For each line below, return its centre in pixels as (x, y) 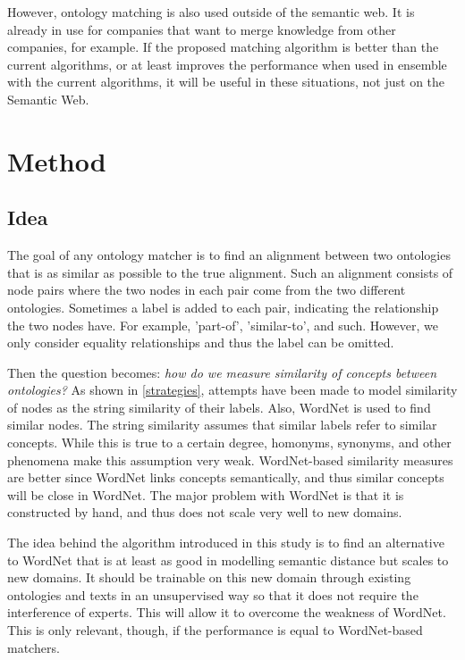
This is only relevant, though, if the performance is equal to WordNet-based (215, 630)
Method (57, 160)
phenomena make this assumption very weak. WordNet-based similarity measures (230, 459)
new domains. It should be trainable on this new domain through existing (209, 577)
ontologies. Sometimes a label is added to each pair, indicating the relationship (223, 307)
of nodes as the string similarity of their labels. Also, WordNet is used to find (219, 407)
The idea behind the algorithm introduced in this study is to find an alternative (226, 543)
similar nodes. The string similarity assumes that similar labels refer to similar (222, 425)
